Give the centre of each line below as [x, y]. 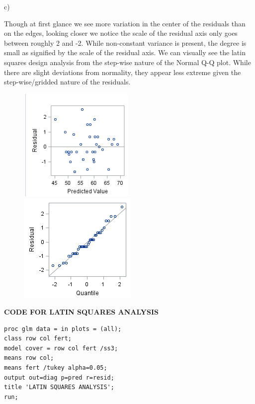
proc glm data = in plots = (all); [63, 329]
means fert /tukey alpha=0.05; [56, 367]
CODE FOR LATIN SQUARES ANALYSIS [82, 311]
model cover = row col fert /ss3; [61, 348]
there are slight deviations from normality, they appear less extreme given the [123, 72]
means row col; [29, 358]
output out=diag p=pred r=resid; [59, 377]
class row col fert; [38, 339]
